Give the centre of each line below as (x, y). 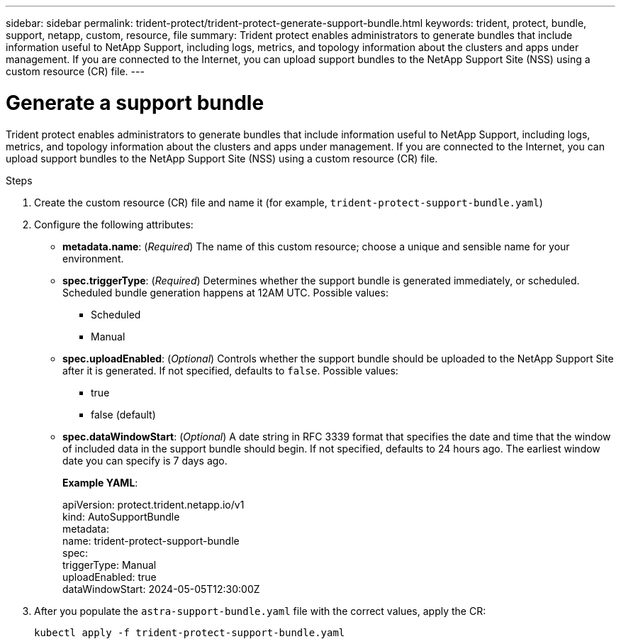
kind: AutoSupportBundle (121, 516)
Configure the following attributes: (114, 224)
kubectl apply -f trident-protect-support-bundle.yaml (190, 632)
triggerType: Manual (110, 565)
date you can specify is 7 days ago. (145, 460)
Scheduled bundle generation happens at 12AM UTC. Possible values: (225, 292)
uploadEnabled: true (110, 577)
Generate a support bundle (135, 102)
